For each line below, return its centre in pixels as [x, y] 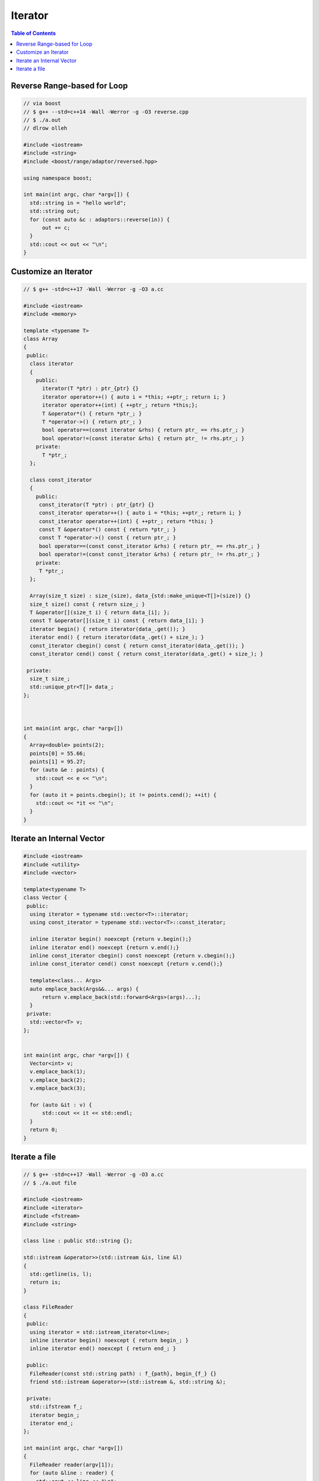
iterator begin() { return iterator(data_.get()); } [108, 629]
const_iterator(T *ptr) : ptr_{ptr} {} [97, 504]
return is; [45, 1282]
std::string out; [55, 211]
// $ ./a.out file [50, 1183]
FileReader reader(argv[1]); [72, 1464]
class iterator [52, 364]
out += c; [56, 227]
